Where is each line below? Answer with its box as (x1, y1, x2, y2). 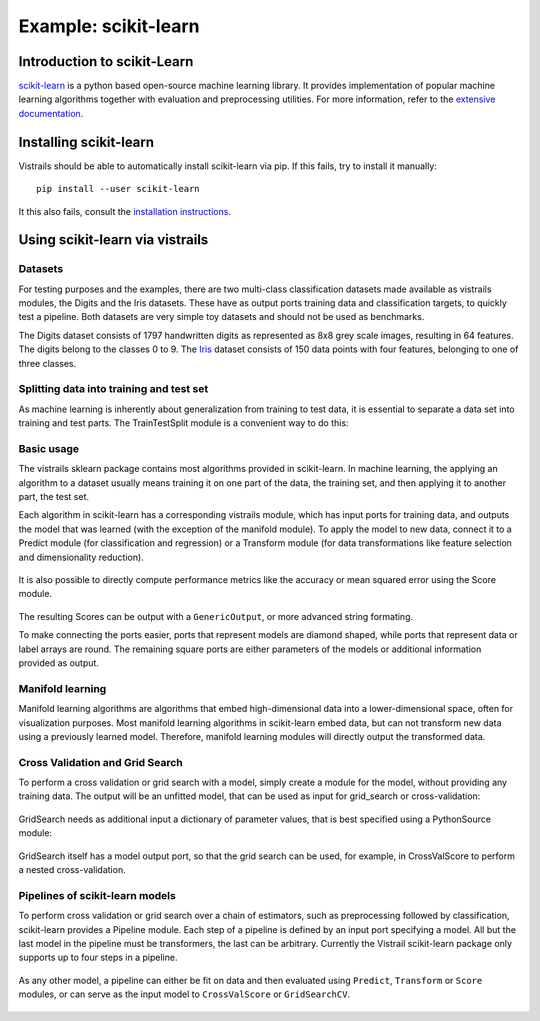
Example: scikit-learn (18, 15, 200, 37)
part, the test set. (18, 491, 90, 503)
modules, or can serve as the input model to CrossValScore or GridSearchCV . (18, 988, 350, 1000)
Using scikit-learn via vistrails (18, 231, 209, 249)
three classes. (18, 357, 77, 369)
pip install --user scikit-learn (36, 183, 200, 195)
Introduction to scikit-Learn (18, 53, 194, 70)
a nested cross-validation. (18, 864, 126, 876)
